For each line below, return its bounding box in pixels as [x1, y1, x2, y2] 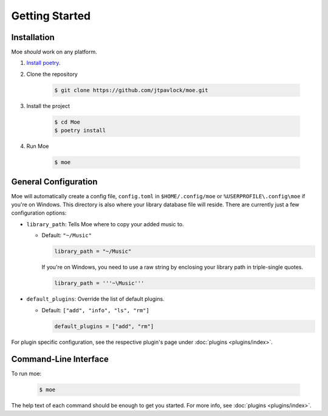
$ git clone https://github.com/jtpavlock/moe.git [54, 87, 209, 93]
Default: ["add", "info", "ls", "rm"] [41, 306, 150, 314]
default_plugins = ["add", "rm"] [54, 323, 154, 330]
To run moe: [11, 370, 42, 377]
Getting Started [11, 9, 91, 22]
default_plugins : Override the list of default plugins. [26, 295, 165, 303]
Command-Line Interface [11, 354, 109, 364]
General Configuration [11, 176, 98, 187]
